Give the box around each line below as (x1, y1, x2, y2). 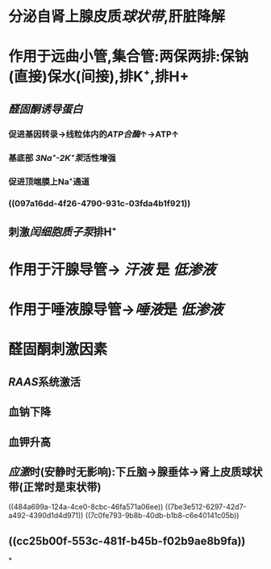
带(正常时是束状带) (8, 480, 102, 494)
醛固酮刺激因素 (8, 340, 108, 359)
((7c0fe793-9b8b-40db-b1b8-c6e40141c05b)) (85, 511, 240, 521)
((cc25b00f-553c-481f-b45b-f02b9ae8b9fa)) (8, 534, 246, 548)
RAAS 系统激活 (8, 375, 81, 389)
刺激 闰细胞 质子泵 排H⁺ (8, 225, 117, 238)
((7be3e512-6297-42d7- (165, 502, 248, 512)
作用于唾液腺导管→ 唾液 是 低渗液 (8, 301, 223, 319)
